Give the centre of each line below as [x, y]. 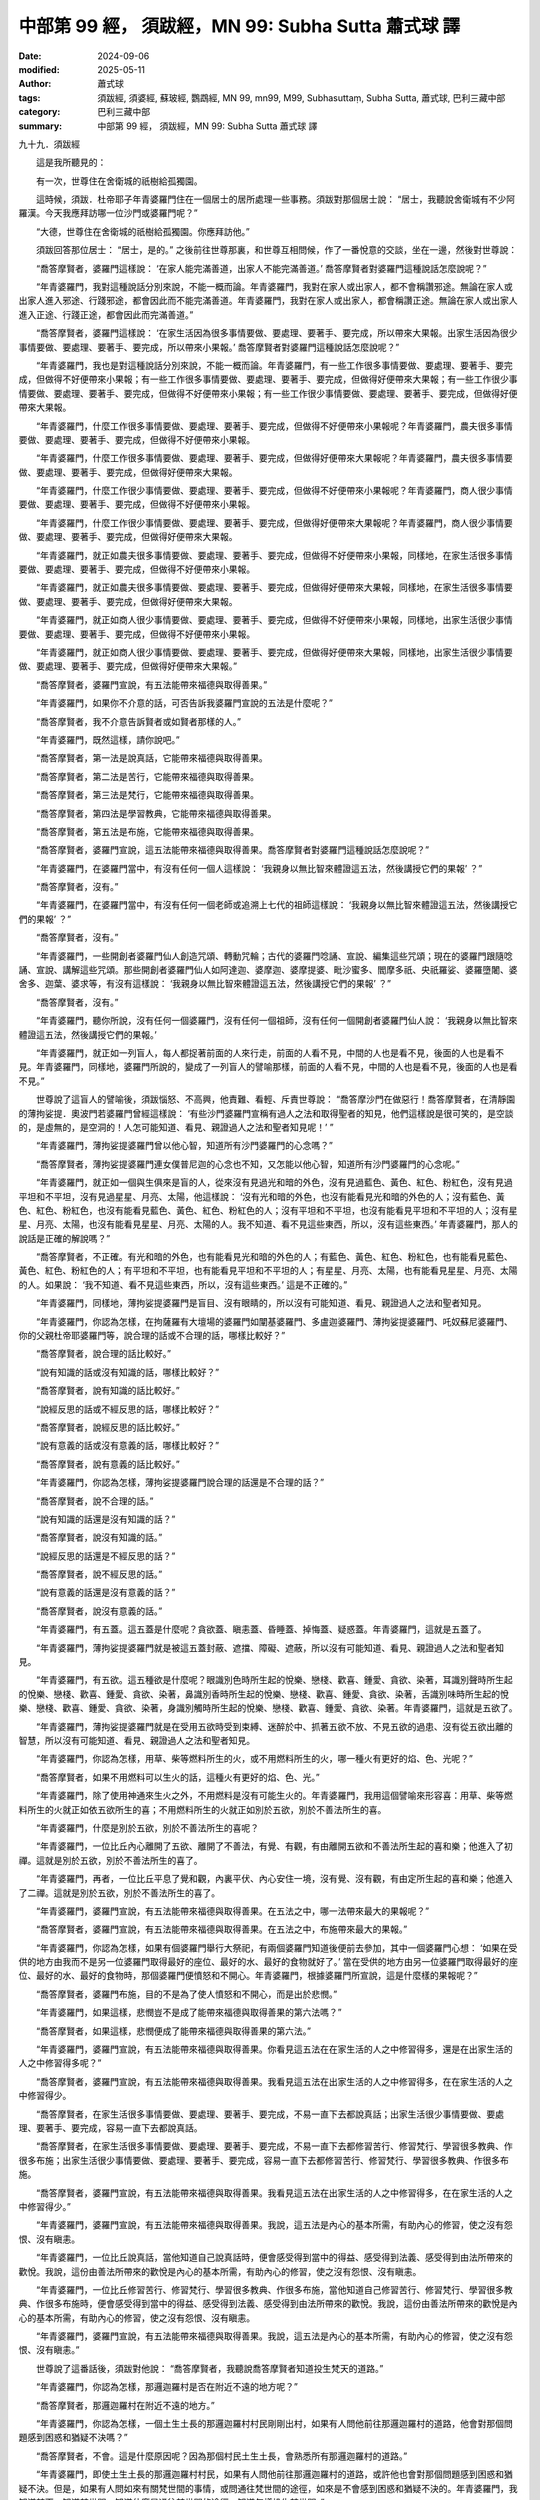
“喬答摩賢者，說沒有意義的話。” [99, 1611]
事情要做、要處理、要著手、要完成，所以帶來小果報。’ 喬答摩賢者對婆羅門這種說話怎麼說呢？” [209, 347]
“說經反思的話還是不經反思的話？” [105, 1556]
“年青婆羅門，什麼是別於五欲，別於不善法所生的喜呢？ [147, 1827]
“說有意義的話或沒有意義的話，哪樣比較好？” [127, 1446]
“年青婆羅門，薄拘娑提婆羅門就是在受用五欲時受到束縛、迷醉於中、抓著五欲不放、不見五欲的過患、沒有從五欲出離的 [274, 1726]
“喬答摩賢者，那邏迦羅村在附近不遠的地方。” [125, 2405]
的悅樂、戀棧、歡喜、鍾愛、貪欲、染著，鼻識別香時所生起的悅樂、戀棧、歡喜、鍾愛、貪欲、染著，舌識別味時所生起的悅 [263, 1694]
